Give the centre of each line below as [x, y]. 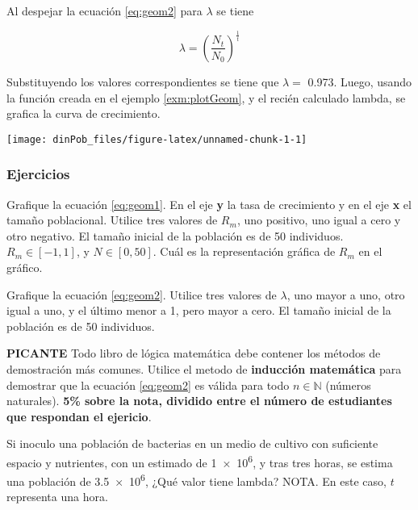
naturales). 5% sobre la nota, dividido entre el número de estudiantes [199, 401]
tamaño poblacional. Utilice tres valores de [112, 220]
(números [348, 385]
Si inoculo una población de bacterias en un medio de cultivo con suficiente [192, 443]
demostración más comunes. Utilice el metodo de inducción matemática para [204, 368]
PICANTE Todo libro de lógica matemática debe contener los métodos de [194, 353]
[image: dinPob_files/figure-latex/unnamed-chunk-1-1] [157, 139]
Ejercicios [38, 174]
